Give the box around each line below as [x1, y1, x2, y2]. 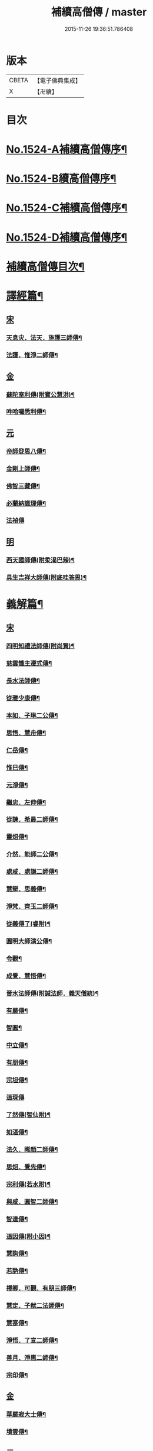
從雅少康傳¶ [6, 694, 40, 702]
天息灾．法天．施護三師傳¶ [6, 334, 82, 342]
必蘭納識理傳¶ [6, 499, 46, 507]
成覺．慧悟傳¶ [6, 971, 46, 980]
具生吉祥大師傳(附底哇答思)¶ [6, 573, 87, 581]
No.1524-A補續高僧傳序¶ [6, 143, 128, 156]
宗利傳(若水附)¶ [6, 1180, 51, 1188]
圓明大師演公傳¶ [6, 937, 52, 945]
